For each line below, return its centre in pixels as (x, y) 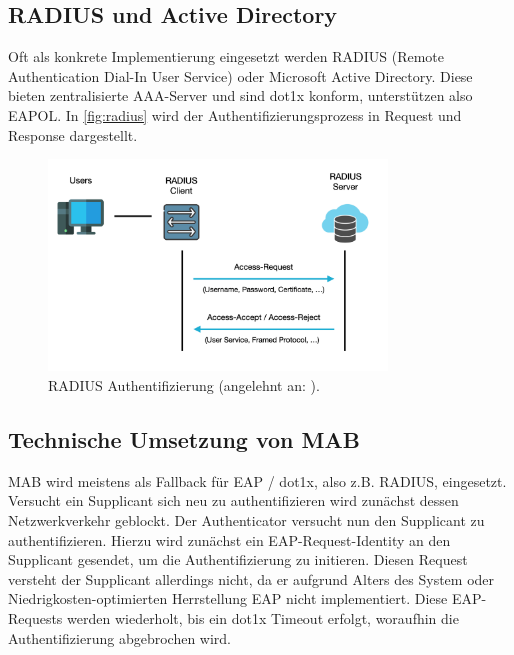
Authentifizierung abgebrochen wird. (119, 637)
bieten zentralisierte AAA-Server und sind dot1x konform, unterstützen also (240, 95)
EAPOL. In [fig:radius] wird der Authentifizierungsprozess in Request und (235, 114)
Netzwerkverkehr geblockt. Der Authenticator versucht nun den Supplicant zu (246, 520)
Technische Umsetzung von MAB (184, 439)
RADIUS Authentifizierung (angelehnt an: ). (184, 385)
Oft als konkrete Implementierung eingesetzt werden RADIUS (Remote (226, 56)
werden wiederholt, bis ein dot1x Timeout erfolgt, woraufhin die (263, 617)
